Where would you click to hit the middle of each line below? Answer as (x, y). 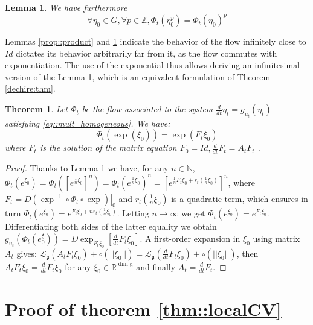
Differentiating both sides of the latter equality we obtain (111, 226)
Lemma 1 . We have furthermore (66, 7)
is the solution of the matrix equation (108, 147)
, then (247, 253)
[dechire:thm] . (30, 88)
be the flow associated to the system (147, 109)
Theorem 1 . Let (37, 109)
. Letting (133, 213)
